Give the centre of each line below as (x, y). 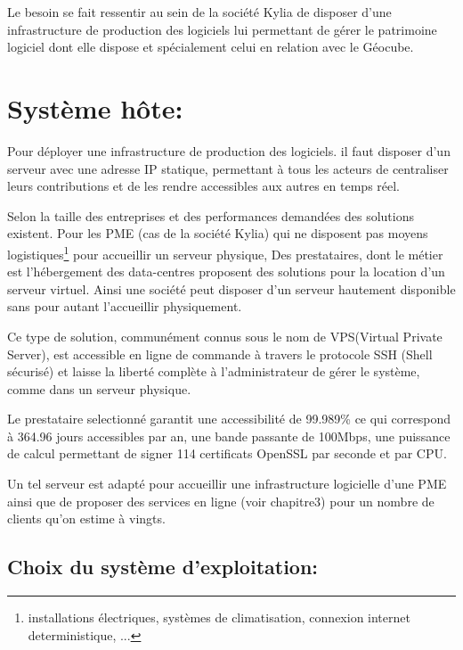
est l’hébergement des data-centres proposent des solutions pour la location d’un (226, 272)
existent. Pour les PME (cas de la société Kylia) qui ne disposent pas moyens (218, 233)
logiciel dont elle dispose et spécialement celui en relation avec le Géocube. (211, 47)
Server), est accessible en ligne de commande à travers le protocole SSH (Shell (220, 354)
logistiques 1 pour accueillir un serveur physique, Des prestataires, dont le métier (225, 252)
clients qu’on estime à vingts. (86, 518)
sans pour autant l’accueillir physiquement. (125, 306)
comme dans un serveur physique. (99, 388)
